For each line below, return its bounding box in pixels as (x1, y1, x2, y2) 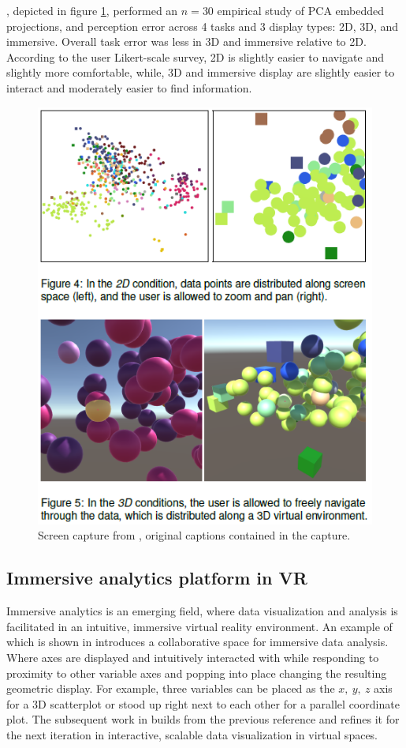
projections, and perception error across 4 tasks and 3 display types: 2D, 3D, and (6, 17, 399, 34)
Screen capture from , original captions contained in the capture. (38, 527, 351, 543)
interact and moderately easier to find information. (6, 79, 252, 96)
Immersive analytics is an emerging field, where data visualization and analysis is (6, 603, 398, 619)
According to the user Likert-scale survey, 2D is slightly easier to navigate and (6, 48, 384, 65)
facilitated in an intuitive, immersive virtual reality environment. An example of (6, 618, 393, 634)
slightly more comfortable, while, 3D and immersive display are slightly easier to (6, 64, 395, 81)
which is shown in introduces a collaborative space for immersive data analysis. (6, 633, 389, 650)
